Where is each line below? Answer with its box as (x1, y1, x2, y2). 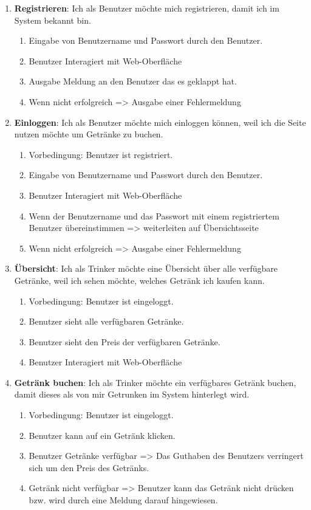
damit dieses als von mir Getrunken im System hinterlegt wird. (14, 388, 250, 401)
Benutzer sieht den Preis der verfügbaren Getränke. (29, 335, 220, 348)
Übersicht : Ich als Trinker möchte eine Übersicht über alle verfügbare (14, 262, 278, 275)
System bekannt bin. (14, 13, 91, 26)
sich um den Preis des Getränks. (29, 461, 149, 474)
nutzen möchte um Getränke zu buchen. (14, 128, 163, 140)
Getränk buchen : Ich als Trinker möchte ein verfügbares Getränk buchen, (14, 376, 296, 388)
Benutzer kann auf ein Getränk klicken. (29, 429, 176, 441)
